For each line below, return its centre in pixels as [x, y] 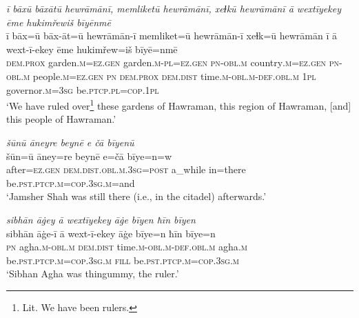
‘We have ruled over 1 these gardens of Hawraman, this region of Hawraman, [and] [179, 105]
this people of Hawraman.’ [61, 119]
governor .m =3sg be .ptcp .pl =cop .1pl [83, 89]
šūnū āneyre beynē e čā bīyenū [70, 142]
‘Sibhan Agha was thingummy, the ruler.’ [93, 274]
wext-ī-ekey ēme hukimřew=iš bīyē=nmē [92, 49]
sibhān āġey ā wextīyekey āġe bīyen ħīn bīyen [101, 219]
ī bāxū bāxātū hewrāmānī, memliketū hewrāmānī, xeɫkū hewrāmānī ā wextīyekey [174, 8]
